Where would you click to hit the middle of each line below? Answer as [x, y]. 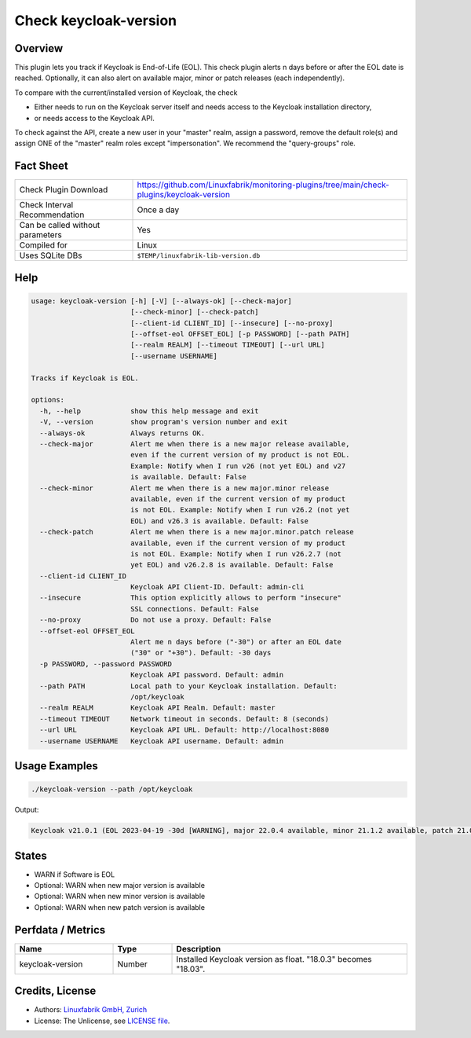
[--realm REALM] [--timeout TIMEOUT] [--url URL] [228, 345]
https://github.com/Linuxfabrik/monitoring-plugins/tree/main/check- [263, 185]
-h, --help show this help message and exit [149, 411]
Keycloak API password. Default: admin [207, 675]
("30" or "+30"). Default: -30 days [201, 653]
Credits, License [55, 991]
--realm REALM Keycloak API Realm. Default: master [157, 708]
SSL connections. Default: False [194, 609]
